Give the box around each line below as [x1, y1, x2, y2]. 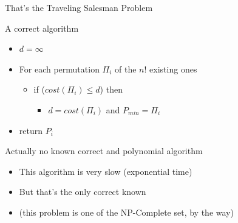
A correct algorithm [5, 21, 79, 34]
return [19, 124, 43, 136]
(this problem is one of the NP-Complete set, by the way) [19, 205, 234, 218]
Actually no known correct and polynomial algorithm [5, 144, 203, 157]
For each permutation [19, 62, 100, 75]
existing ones [149, 62, 197, 75]
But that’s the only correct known [19, 185, 146, 198]
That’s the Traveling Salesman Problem [5, 1, 153, 13]
